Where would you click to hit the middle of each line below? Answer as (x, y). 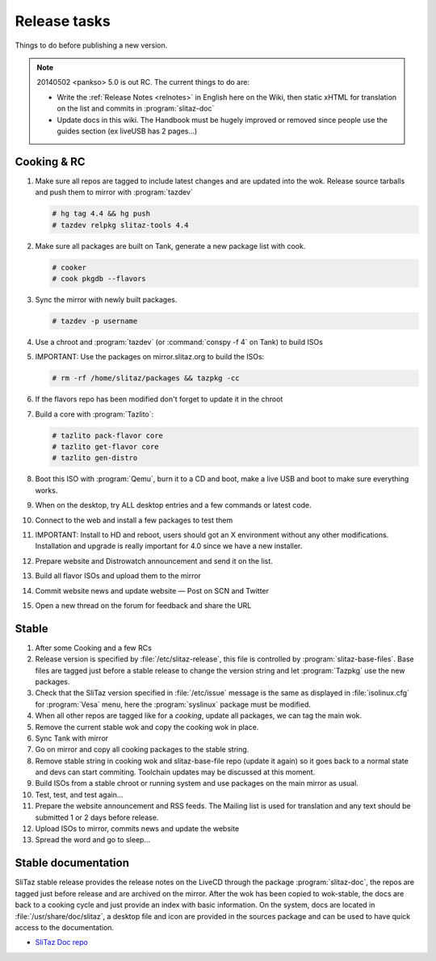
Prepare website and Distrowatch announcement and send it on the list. (154, 560)
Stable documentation (72, 863)
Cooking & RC (50, 162)
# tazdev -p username (95, 321)
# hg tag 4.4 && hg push (101, 214)
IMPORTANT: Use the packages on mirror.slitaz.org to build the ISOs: (150, 357)
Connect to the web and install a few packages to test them (134, 520)
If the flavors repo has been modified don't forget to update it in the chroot (159, 399)
